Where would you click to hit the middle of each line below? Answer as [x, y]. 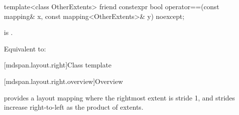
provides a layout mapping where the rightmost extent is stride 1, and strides [119, 97]
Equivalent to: [25, 48]
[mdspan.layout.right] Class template [58, 65]
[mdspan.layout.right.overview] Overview [64, 81]
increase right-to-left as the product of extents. [74, 107]
